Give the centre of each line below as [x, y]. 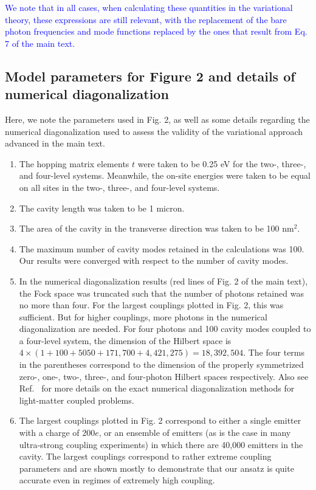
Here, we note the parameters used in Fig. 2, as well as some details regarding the [157, 119]
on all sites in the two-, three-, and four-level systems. [119, 187]
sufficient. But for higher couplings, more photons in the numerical [143, 316]
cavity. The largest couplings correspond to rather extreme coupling [145, 456]
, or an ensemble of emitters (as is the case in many [195, 433]
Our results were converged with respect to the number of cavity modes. [154, 261]
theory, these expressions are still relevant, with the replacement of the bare [146, 19]
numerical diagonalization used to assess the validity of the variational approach [154, 131]
